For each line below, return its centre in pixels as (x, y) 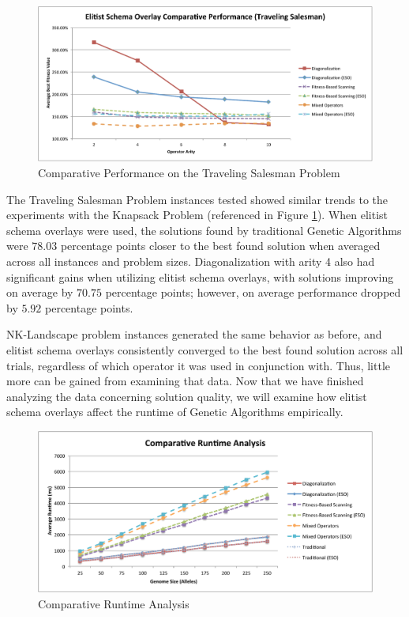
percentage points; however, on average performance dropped (253, 292)
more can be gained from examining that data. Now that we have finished (185, 381)
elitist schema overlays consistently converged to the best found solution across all (205, 349)
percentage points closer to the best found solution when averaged (220, 246)
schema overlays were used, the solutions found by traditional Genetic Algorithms (204, 230)
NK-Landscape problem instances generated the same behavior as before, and (194, 334)
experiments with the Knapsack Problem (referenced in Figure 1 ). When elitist (197, 215)
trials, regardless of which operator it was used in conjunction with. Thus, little (199, 365)
